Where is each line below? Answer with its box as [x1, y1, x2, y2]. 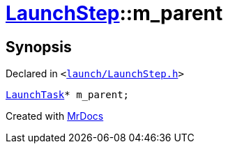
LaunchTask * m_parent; [6, 89, 130, 101]
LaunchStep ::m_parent [6, 1, 223, 25]
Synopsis [6, 38, 72, 56]
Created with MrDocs [6, 110, 104, 123]
